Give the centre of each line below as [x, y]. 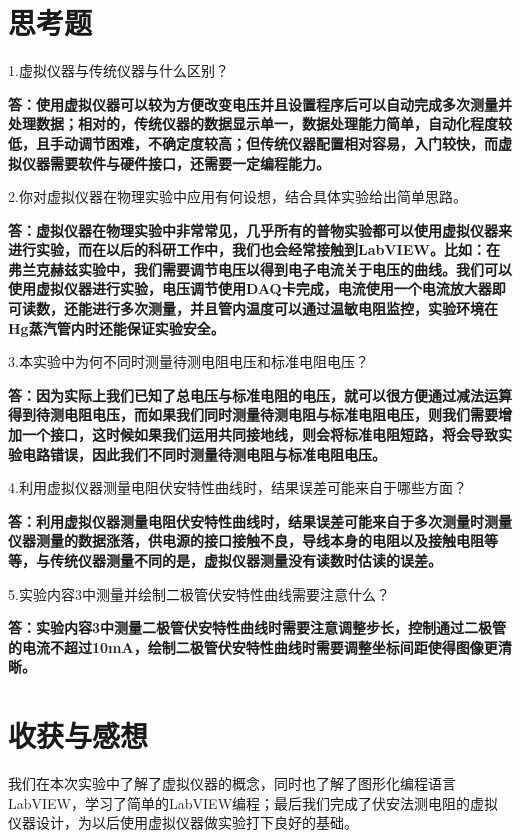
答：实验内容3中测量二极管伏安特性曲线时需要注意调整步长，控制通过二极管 [257, 627]
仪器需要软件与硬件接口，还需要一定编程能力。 [175, 162]
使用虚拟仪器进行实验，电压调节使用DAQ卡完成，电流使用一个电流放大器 [250, 288]
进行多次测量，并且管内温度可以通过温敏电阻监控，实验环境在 [294, 308]
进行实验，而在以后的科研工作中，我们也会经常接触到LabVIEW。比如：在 [254, 249]
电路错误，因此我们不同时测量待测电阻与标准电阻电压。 [203, 453]
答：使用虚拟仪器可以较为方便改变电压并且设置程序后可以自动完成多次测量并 [260, 103]
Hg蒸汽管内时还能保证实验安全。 [116, 327]
